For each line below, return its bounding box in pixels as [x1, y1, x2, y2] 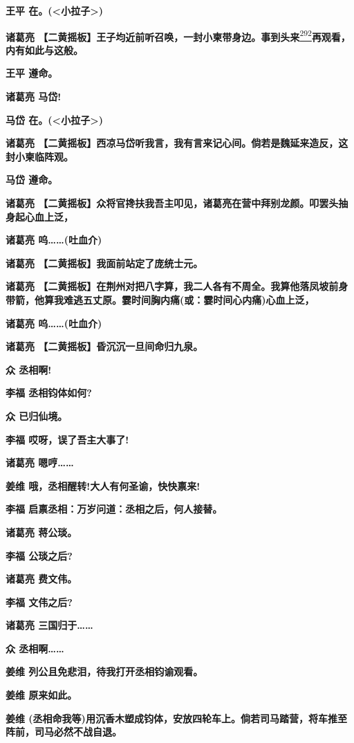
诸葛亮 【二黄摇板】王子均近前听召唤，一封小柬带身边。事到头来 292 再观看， [6, 27, 351, 44]
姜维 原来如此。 [6, 688, 77, 702]
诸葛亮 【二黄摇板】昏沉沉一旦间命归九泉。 [6, 339, 203, 354]
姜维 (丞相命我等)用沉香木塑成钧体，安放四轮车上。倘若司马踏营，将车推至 [6, 710, 347, 725]
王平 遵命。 [6, 66, 58, 80]
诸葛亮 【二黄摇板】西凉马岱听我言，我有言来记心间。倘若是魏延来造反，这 [6, 136, 348, 150]
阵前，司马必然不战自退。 [6, 724, 122, 739]
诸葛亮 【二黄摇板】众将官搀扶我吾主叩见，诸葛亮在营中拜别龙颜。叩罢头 [6, 196, 339, 210]
